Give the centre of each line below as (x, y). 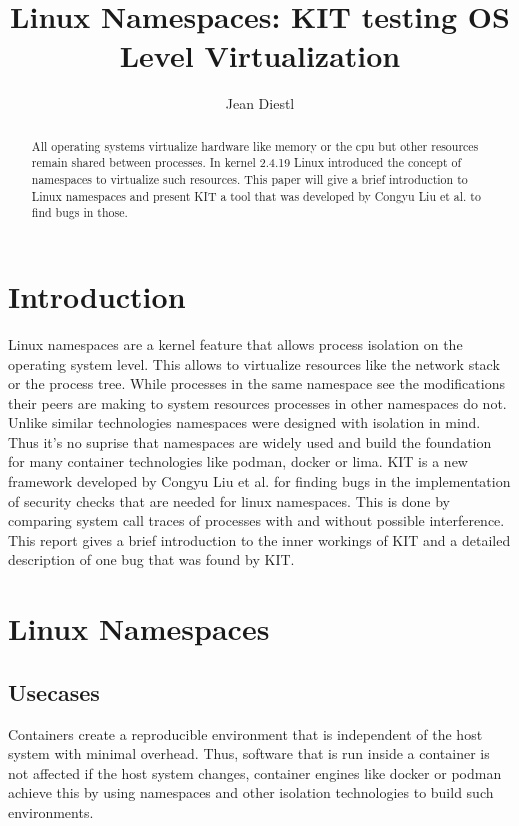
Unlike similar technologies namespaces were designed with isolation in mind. (244, 422)
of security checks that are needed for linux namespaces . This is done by (229, 500)
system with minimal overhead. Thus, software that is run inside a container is (249, 753)
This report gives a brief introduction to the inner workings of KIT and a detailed (259, 539)
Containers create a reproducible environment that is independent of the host (245, 733)
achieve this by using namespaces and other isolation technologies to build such (251, 792)
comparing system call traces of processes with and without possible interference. (256, 520)
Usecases (54, 691)
